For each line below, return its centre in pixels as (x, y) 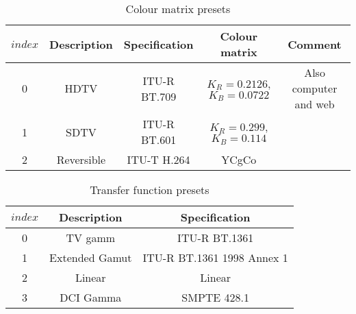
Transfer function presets (150, 190)
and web (315, 104)
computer (315, 88)
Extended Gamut (91, 257)
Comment (315, 44)
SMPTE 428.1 (216, 297)
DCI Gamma (91, 297)
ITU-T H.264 (158, 159)
